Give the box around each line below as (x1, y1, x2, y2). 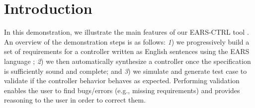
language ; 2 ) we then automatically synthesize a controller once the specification (4, 55, 251, 66)
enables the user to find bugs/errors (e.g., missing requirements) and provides (4, 85, 240, 95)
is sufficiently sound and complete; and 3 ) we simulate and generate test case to (4, 65, 247, 76)
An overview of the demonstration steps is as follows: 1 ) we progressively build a (4, 36, 250, 47)
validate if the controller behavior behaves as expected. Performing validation (4, 75, 240, 86)
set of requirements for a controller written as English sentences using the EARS (4, 46, 250, 56)
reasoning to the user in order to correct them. (4, 95, 146, 105)
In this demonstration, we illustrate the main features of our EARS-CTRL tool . (4, 27, 249, 37)
